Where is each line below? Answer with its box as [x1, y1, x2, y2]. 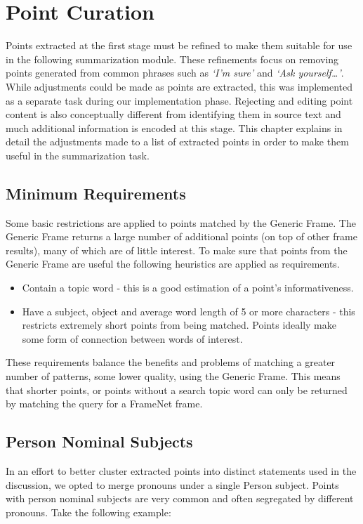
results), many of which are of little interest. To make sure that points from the [6, 242, 348, 257]
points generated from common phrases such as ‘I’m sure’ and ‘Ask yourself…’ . [6, 65, 344, 80]
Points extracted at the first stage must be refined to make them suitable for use [6, 38, 352, 53]
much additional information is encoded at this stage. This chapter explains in [6, 120, 343, 135]
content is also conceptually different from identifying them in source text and [6, 107, 341, 122]
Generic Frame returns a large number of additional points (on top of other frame [6, 229, 357, 244]
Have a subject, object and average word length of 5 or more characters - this [22, 303, 355, 318]
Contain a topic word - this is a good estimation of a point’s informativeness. [22, 280, 354, 295]
